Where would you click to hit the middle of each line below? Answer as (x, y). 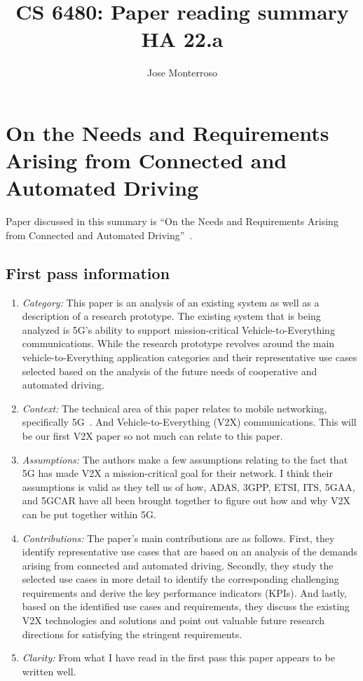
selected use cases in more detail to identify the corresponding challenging (180, 579)
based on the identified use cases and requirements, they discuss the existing (186, 606)
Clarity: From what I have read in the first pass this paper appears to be (178, 658)
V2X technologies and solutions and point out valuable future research (173, 620)
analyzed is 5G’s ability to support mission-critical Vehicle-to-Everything (178, 329)
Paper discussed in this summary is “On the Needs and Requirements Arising (172, 221)
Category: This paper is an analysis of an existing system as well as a (171, 302)
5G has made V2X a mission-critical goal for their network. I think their (177, 473)
